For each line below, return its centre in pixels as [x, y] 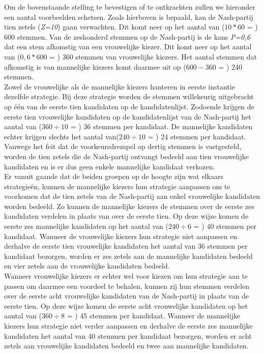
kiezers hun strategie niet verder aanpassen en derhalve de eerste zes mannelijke [128, 326]
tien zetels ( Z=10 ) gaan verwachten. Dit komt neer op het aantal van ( [114, 27]
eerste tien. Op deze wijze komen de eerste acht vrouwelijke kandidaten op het [126, 305]
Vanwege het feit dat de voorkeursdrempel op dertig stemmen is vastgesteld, [123, 146]
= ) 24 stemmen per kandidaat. [197, 136]
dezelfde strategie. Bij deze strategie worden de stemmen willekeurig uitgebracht [129, 96]
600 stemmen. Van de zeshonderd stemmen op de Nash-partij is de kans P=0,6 [127, 36]
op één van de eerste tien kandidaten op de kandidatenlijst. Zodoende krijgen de [129, 106]
